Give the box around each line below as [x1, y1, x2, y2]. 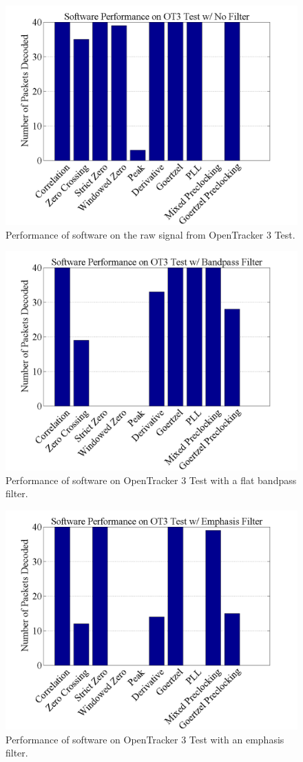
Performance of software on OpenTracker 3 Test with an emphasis [6, 732, 284, 746]
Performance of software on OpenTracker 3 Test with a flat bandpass [6, 472, 297, 487]
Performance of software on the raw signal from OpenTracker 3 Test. [6, 227, 295, 241]
